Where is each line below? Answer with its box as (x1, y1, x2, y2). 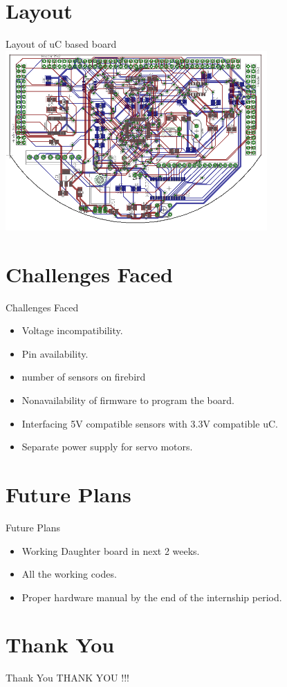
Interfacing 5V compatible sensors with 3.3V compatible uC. (21, 416, 278, 430)
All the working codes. (21, 567, 117, 581)
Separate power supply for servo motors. (21, 439, 193, 454)
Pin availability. (21, 346, 89, 360)
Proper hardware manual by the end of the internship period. (21, 589, 282, 604)
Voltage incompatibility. (21, 323, 123, 338)
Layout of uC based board (6, 37, 117, 51)
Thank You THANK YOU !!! (6, 670, 129, 685)
